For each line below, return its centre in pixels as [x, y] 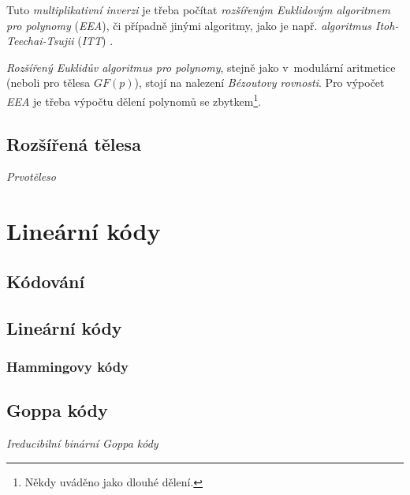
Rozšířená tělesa [74, 143]
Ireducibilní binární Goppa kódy [82, 443]
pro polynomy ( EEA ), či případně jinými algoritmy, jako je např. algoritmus [189, 25]
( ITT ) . [95, 41]
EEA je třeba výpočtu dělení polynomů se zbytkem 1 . [134, 99]
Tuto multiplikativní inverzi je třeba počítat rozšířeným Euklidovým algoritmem [198, 9]
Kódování [46, 281]
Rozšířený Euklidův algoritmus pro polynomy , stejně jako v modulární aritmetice [201, 67]
